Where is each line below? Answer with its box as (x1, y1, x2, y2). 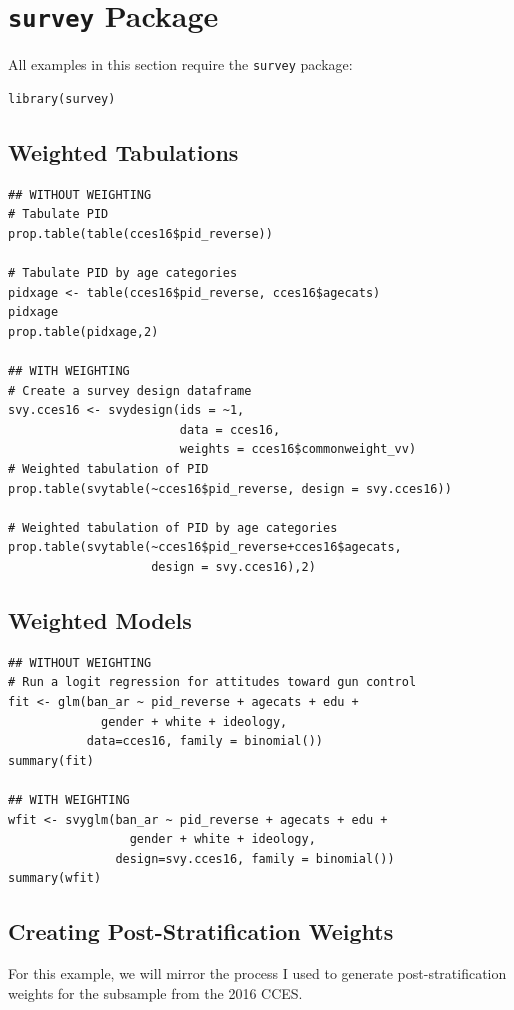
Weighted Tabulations (8, 136, 239, 167)
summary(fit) (8, 753, 94, 768)
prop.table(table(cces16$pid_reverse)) (8, 226, 273, 241)
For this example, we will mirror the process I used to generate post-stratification (8, 963, 507, 984)
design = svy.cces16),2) (151, 559, 316, 574)
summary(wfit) (8, 871, 102, 886)
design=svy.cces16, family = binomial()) (115, 851, 395, 866)
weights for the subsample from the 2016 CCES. (8, 982, 303, 1003)
